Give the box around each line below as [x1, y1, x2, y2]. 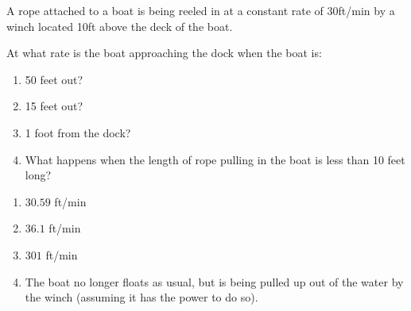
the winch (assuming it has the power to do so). [25, 289, 258, 305]
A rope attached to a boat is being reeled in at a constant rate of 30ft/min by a [6, 2, 395, 18]
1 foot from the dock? [25, 124, 131, 140]
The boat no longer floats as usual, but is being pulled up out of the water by [25, 273, 404, 290]
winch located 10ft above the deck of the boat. [6, 17, 233, 34]
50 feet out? [25, 71, 83, 87]
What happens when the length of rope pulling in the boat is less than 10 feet [25, 151, 405, 167]
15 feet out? [25, 98, 83, 114]
